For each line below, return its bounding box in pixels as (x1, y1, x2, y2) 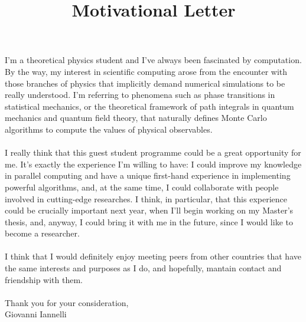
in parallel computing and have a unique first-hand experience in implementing (5, 169, 291, 182)
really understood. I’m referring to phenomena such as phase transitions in (5, 88, 275, 101)
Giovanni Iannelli (5, 308, 67, 320)
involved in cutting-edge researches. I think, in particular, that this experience (5, 192, 288, 205)
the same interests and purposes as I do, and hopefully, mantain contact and (5, 262, 282, 274)
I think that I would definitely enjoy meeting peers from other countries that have (5, 250, 301, 262)
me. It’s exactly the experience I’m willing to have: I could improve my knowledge (5, 157, 302, 170)
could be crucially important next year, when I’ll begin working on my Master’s (5, 204, 294, 216)
